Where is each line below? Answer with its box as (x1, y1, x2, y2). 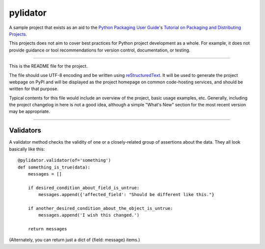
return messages (27, 226, 67, 232)
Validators (9, 126, 42, 135)
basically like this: (9, 146, 45, 152)
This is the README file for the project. (9, 63, 88, 69)
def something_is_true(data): (18, 164, 91, 170)
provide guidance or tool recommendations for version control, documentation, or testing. (9, 47, 191, 53)
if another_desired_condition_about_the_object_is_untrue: (27, 205, 173, 211)
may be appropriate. (9, 108, 50, 115)
